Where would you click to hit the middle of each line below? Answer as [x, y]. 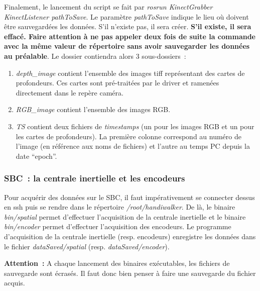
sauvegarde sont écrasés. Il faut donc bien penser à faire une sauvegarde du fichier [130, 273]
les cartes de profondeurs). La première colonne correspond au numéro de [128, 136]
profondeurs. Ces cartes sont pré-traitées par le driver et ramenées [117, 83]
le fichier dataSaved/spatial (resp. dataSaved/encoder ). [87, 246]
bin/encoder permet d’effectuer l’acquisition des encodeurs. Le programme [118, 226]
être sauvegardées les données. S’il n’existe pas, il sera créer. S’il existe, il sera [128, 26]
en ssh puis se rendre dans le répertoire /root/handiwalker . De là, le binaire [120, 207]
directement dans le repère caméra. [70, 92]
